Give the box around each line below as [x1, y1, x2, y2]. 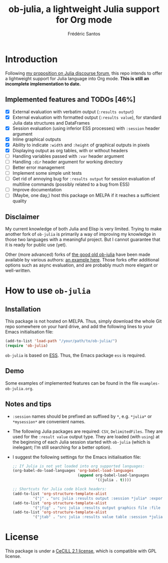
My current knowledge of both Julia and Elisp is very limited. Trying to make [5, 226, 162, 232]
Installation [5, 305, 41, 314]
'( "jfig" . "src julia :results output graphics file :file [32, 505, 161, 510]
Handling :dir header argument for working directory [12, 159, 123, 165]
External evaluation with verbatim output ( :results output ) [12, 109, 134, 115]
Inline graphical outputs [12, 136, 61, 142]
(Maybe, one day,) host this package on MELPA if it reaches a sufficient [12, 192, 160, 198]
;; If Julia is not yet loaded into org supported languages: [12, 463, 145, 469]
